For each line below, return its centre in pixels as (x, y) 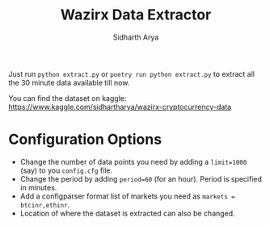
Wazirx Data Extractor (136, 15)
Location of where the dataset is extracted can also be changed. (128, 213)
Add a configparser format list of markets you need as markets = (128, 196)
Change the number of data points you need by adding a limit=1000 (133, 161)
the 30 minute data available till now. (69, 82)
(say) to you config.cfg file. (66, 170)
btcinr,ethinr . (45, 204)
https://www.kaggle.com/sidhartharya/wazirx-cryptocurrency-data (120, 107)
